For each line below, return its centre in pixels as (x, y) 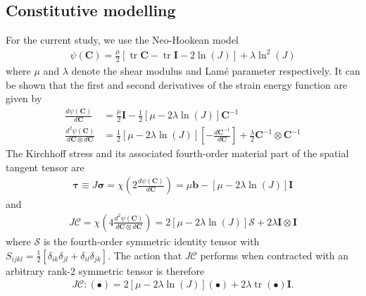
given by (24, 98)
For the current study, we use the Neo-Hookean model (122, 40)
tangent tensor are (45, 167)
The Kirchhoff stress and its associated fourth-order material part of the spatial (177, 153)
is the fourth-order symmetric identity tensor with (151, 241)
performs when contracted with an (274, 255)
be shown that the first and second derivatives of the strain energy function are (177, 84)
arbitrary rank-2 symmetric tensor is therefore (105, 270)
